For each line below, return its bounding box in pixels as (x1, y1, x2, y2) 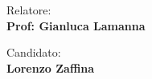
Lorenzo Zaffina (6, 59, 95, 76)
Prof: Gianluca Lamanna (6, 17, 146, 34)
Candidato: (6, 44, 61, 61)
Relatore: (6, 2, 51, 18)
